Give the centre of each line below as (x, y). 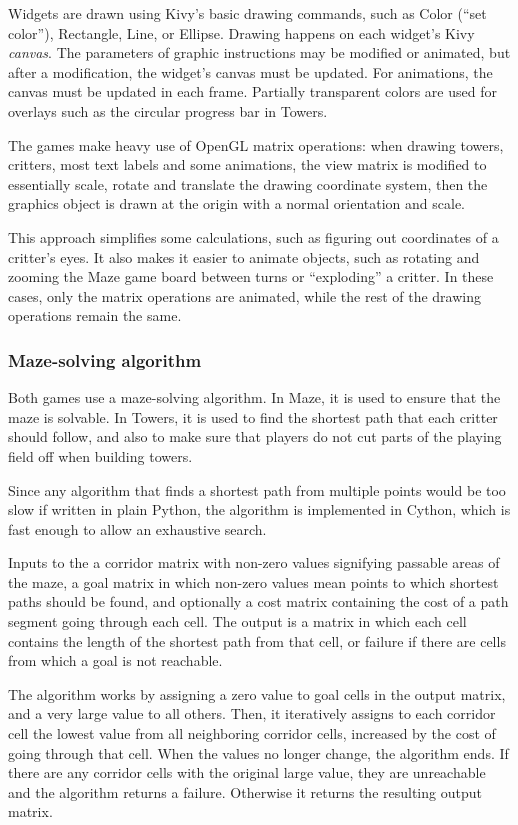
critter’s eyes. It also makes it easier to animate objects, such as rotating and (244, 256)
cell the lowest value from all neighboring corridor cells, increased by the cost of (252, 733)
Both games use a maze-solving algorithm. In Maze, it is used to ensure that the (254, 397)
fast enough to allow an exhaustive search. (137, 528)
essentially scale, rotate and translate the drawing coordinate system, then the (248, 183)
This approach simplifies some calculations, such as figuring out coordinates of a (253, 236)
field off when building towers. (100, 455)
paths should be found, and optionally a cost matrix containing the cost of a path (258, 601)
